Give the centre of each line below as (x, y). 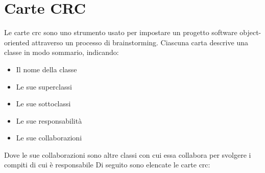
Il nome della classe (46, 69)
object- (250, 32)
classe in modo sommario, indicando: (62, 52)
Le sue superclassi (44, 86)
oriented (17, 42)
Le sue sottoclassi (43, 104)
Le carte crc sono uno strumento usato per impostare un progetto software (121, 32)
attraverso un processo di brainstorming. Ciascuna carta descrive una (140, 42)
